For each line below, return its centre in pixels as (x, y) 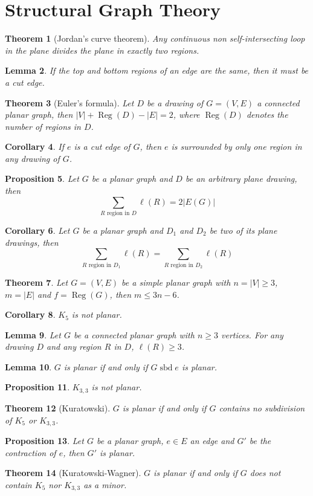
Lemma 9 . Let (33, 334)
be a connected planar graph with (134, 334)
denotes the (267, 114)
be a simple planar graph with (176, 282)
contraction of (31, 452)
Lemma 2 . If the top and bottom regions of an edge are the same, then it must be (157, 70)
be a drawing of (175, 102)
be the (260, 440)
